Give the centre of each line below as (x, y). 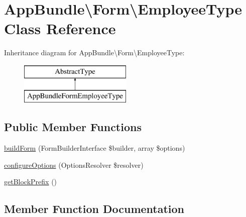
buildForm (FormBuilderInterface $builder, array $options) (95, 148)
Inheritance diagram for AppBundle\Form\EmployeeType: (94, 52)
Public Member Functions (73, 127)
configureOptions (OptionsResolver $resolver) (74, 165)
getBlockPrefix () (31, 182)
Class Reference (60, 28)
